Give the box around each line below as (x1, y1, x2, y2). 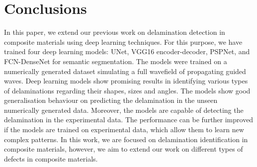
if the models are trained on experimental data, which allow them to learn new (4, 124, 244, 135)
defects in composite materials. (4, 153, 98, 164)
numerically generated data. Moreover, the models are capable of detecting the (4, 104, 244, 115)
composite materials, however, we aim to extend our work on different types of (4, 144, 243, 154)
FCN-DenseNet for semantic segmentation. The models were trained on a (4, 56, 227, 66)
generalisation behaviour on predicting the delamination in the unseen (4, 95, 218, 105)
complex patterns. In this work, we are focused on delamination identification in (4, 134, 248, 144)
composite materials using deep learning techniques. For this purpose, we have (4, 36, 243, 47)
